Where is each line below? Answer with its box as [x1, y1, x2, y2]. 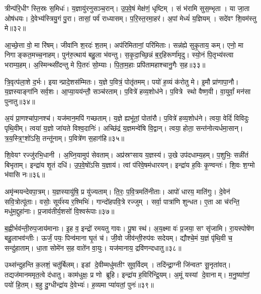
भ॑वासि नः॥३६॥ [5, 169, 45, 180]
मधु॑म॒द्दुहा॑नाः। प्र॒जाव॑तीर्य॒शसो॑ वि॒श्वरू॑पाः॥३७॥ [5, 206, 115, 216]
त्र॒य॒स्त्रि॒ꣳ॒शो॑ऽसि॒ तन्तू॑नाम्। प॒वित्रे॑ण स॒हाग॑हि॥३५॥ [5, 132, 124, 143]
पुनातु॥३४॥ [5, 96, 35, 106]
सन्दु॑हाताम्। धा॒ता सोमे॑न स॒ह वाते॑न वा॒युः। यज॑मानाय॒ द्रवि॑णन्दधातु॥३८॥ [5, 242, 182, 253]
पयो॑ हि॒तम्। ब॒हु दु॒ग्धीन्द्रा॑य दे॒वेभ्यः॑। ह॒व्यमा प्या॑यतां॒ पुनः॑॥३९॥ [5, 279, 154, 289]
